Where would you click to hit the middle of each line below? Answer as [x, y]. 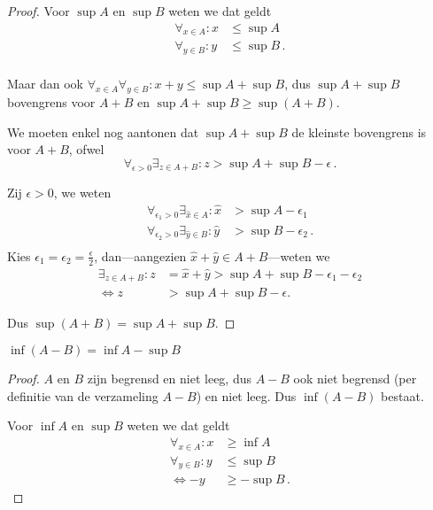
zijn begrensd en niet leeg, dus [169, 378]
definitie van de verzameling [83, 395]
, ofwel [86, 149]
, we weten [82, 193]
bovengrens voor [51, 102]
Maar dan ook [46, 84]
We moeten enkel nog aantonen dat [103, 131]
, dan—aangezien [140, 255]
